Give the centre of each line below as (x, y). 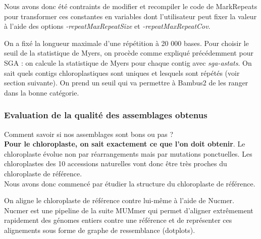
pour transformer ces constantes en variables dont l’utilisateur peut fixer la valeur (130, 16)
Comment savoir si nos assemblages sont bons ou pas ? (89, 134)
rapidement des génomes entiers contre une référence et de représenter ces (118, 220)
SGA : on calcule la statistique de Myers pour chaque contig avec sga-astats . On (128, 62)
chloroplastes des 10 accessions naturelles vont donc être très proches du (116, 163)
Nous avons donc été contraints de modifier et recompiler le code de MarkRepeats (131, 6)
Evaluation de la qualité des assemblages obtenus (106, 115)
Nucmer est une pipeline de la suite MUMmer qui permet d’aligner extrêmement (129, 210)
